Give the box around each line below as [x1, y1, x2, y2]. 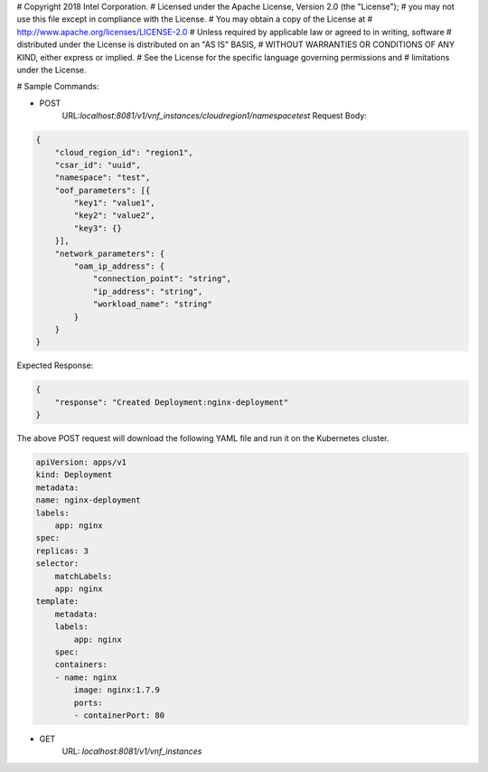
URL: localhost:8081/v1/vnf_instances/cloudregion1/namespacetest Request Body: [61, 110, 368, 121]
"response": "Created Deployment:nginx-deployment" [54, 397, 289, 407]
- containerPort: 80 [73, 710, 165, 720]
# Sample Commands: [16, 81, 99, 92]
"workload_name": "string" [92, 299, 212, 309]
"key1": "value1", [73, 198, 155, 208]
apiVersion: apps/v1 [35, 457, 127, 467]
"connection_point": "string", [92, 274, 232, 284]
